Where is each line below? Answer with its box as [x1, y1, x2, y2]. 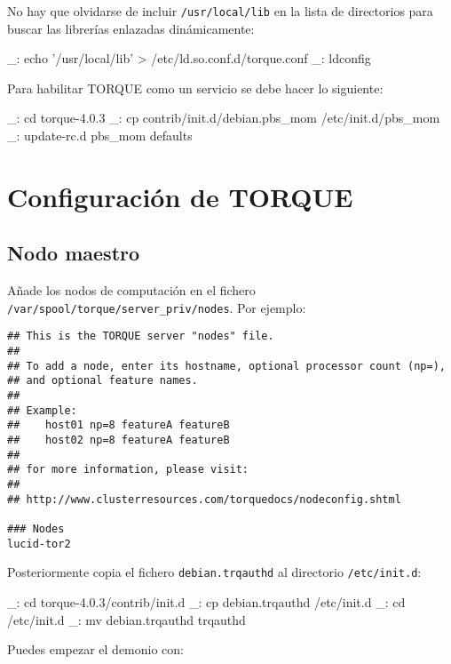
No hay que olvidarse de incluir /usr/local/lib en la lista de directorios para [7, 2, 433, 20]
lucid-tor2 [7, 537, 71, 550]
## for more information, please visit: [7, 463, 249, 476]
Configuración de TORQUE [7, 178, 353, 214]
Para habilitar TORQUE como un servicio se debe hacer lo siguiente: [7, 78, 384, 97]
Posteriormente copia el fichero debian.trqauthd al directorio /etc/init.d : [7, 563, 422, 581]
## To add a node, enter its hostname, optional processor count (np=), [7, 359, 446, 372]
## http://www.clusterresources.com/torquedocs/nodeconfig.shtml [7, 492, 401, 506]
